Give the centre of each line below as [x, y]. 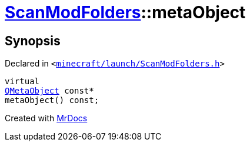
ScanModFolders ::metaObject [125, 12]
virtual [22, 82]
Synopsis [33, 41]
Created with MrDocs [46, 118]
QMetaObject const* [49, 91]
